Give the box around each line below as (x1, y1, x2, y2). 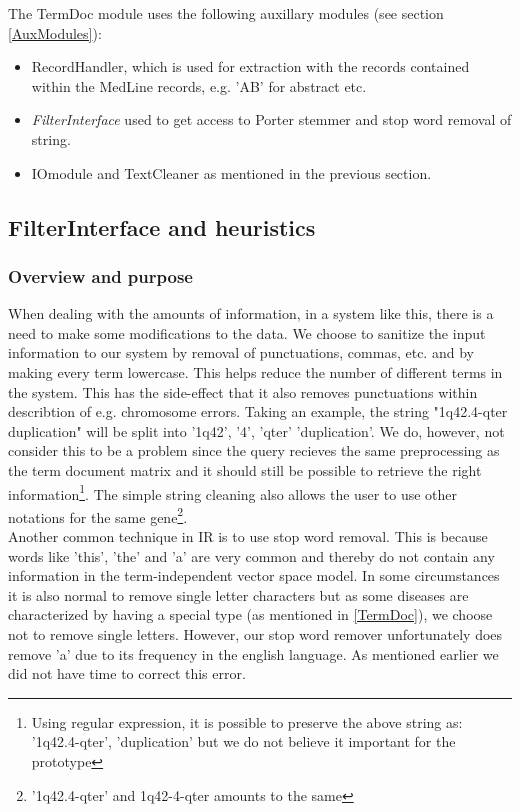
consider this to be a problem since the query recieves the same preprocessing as (8, 440, 500, 461)
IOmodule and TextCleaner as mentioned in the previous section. (31, 162, 432, 183)
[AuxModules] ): (8, 22, 102, 43)
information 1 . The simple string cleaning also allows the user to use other (8, 480, 458, 504)
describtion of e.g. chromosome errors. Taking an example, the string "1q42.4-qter (8, 401, 508, 422)
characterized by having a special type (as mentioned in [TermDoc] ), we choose (8, 604, 493, 625)
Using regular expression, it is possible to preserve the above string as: (31, 711, 463, 732)
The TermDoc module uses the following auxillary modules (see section (8, 3, 444, 23)
